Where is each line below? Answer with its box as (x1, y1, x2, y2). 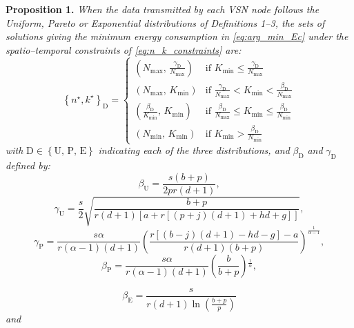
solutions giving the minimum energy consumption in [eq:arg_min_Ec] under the (6, 29, 348, 44)
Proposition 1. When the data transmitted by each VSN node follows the (6, 2, 319, 16)
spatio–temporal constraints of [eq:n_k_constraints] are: (6, 42, 242, 57)
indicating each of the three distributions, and (98, 143, 290, 157)
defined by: (6, 158, 50, 173)
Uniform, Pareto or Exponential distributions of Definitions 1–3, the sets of (6, 15, 325, 30)
